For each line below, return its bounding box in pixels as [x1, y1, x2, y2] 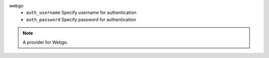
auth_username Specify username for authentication [26, 10, 136, 16]
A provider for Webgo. [22, 39, 68, 45]
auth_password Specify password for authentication [26, 16, 136, 22]
